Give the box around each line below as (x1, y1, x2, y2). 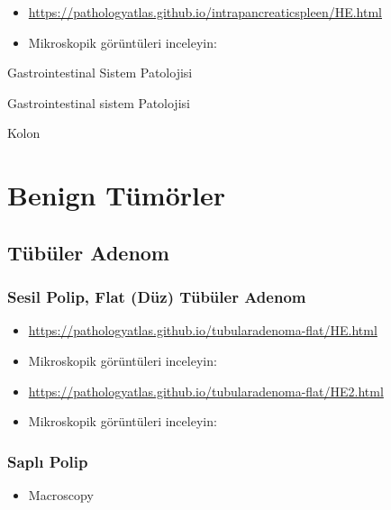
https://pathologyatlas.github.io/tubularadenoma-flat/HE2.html (28, 381, 384, 400)
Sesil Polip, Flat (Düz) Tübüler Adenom (7, 286, 306, 308)
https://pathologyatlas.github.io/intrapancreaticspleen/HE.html (28, 3, 382, 21)
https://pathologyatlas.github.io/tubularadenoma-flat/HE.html (28, 321, 377, 340)
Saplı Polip (7, 450, 88, 472)
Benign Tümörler (7, 177, 225, 214)
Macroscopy (28, 485, 94, 504)
